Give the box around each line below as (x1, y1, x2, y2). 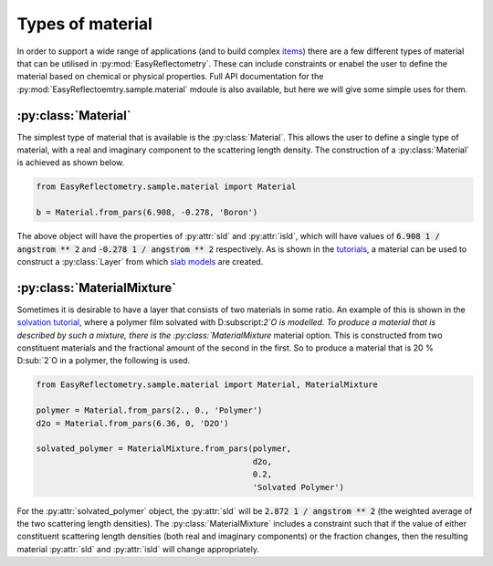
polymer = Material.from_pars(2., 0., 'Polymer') (36, 405, 263, 415)
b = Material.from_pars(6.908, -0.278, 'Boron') (36, 207, 258, 218)
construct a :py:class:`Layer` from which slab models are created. (16, 256, 264, 267)
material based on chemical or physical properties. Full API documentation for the (16, 71, 324, 82)
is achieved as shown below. (16, 157, 125, 168)
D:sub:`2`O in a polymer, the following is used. (16, 355, 191, 366)
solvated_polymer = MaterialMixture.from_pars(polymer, (36, 444, 292, 454)
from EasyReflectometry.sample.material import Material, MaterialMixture (36, 380, 379, 390)
